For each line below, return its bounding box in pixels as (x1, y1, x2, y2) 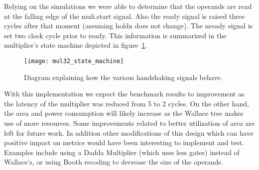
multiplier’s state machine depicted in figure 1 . (4, 40, 147, 50)
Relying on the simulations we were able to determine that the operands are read (4, 1, 252, 11)
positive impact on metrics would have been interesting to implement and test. (4, 137, 244, 148)
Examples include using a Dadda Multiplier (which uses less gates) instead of (4, 147, 240, 157)
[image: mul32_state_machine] (24, 57, 124, 65)
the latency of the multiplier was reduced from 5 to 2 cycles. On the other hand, (4, 98, 249, 108)
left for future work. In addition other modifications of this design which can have (4, 127, 254, 138)
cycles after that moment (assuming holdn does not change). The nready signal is (4, 20, 253, 31)
